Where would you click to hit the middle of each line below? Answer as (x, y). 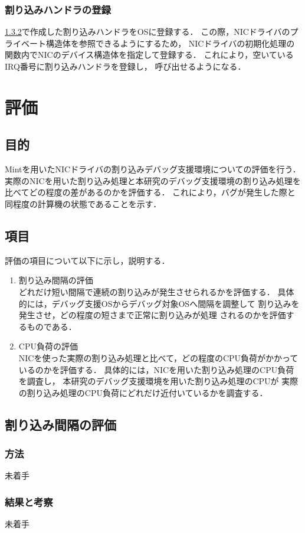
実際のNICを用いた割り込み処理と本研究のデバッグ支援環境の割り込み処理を (153, 180)
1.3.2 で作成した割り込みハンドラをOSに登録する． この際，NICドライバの (147, 32)
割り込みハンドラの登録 (58, 9)
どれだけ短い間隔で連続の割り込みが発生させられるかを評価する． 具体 (156, 291)
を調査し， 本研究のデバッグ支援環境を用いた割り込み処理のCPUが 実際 (158, 381)
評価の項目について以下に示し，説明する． (87, 260)
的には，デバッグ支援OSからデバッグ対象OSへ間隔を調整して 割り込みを (159, 303)
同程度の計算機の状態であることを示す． (83, 203)
